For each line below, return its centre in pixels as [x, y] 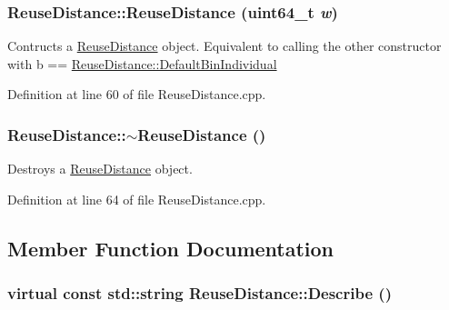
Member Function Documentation [171, 248]
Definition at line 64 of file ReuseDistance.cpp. [137, 199]
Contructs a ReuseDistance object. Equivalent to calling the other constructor [224, 46]
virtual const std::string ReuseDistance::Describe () [200, 293]
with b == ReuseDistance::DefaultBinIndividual [142, 63]
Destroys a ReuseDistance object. [100, 169]
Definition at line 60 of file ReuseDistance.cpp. [137, 94]
